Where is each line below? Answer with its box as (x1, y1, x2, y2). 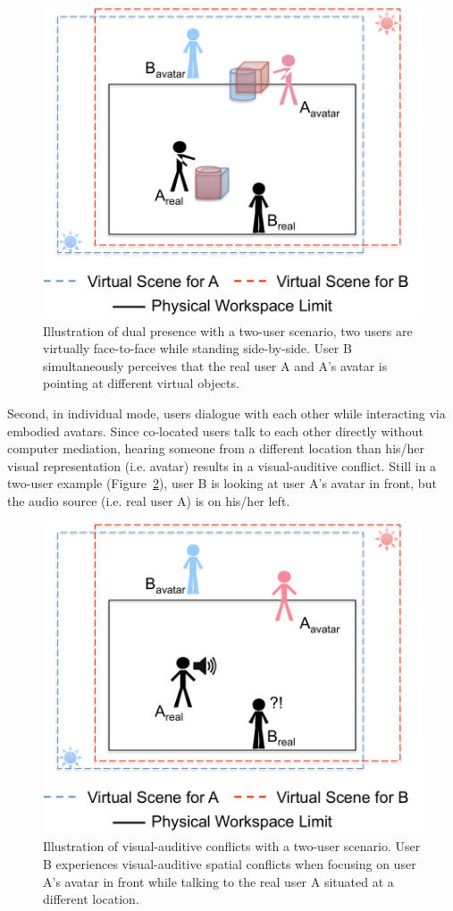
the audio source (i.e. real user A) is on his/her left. (7, 492, 290, 510)
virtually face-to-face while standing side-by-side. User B (43, 339, 352, 358)
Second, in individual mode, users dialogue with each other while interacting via (7, 404, 446, 423)
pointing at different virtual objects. (43, 374, 239, 392)
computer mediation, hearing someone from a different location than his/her (7, 439, 425, 458)
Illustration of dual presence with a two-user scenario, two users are (43, 321, 413, 340)
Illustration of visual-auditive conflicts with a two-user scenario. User (43, 837, 421, 856)
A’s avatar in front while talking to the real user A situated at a (43, 872, 394, 890)
